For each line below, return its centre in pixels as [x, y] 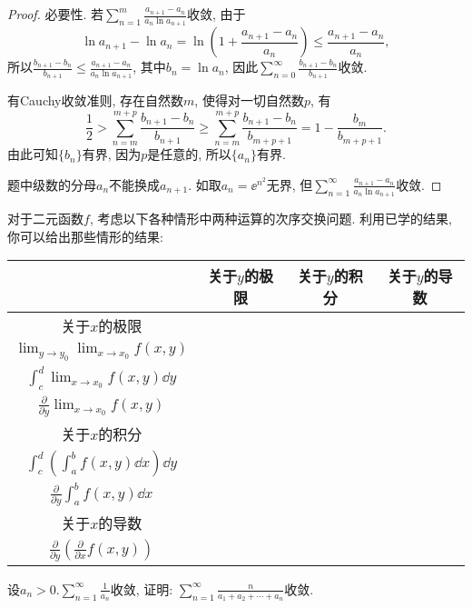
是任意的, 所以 [189, 154]
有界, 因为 [112, 154]
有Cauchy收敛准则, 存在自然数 [96, 100]
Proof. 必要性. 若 [56, 14]
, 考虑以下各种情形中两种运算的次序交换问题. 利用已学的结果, [270, 219]
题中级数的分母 [52, 184]
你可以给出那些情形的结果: [85, 236]
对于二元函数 [45, 219]
